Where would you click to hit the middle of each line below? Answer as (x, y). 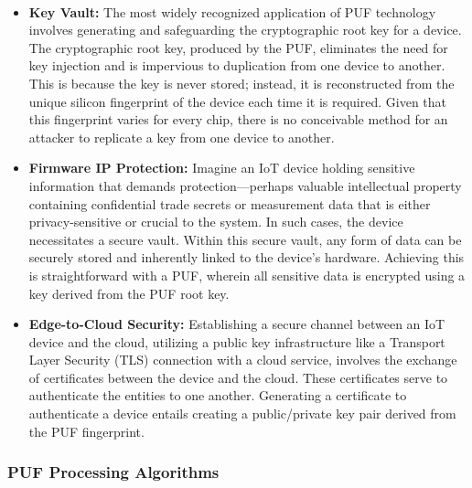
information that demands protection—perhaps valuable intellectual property (245, 185)
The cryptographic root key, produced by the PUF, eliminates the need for (238, 47)
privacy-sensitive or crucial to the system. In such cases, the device (216, 222)
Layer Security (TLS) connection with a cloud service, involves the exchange (243, 360)
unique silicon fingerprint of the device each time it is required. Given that (237, 101)
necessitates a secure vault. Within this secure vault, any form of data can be (245, 239)
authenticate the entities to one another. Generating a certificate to (218, 395)
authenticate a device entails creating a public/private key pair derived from (242, 414)
